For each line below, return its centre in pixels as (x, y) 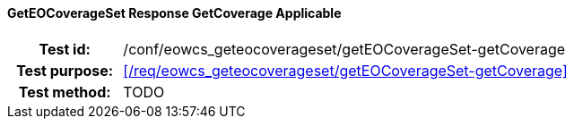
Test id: (65, 49)
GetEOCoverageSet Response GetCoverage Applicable (174, 13)
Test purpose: (65, 70)
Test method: (65, 92)
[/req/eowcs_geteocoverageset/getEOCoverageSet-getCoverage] (345, 70)
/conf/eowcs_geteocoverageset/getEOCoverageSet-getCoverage (344, 49)
